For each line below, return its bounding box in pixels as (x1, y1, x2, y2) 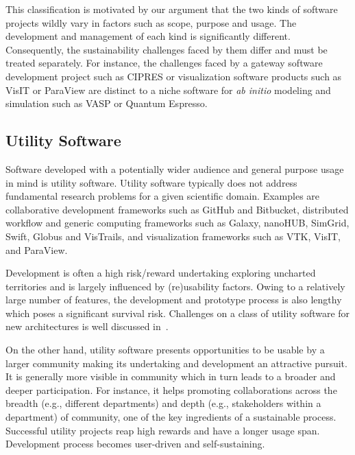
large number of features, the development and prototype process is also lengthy (5, 292, 342, 307)
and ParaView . (5, 242, 68, 257)
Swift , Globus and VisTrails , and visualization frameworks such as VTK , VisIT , (5, 229, 341, 243)
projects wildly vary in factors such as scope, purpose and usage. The (5, 15, 297, 30)
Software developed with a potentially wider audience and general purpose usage (5, 161, 344, 176)
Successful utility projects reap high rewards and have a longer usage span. (5, 423, 320, 437)
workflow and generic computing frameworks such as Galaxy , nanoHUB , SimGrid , (5, 215, 350, 230)
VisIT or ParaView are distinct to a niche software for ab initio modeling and (5, 82, 331, 97)
